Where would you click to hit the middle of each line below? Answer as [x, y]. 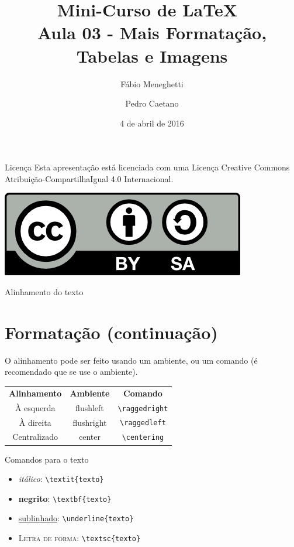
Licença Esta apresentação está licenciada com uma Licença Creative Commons [147, 167]
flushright [90, 422]
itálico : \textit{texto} [61, 479]
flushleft [90, 407]
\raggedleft [143, 423]
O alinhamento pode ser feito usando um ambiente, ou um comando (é [131, 360]
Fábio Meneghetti [152, 83]
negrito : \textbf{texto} [65, 498]
